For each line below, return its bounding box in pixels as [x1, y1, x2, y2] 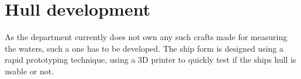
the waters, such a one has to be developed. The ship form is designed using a [5, 42, 283, 54]
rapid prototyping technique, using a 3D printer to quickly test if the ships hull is [5, 53, 296, 66]
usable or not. [5, 64, 54, 77]
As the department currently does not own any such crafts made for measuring [5, 31, 288, 43]
